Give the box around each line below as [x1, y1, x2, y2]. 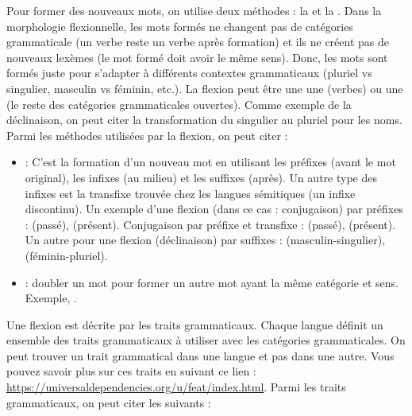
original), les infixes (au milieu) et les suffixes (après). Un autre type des [25, 169, 377, 185]
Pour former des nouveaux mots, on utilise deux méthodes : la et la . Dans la [6, 2, 382, 18]
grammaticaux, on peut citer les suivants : [6, 394, 211, 410]
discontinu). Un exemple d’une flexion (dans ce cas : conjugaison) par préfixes [25, 200, 403, 217]
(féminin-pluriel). [25, 247, 108, 263]
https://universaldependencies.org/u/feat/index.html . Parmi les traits [6, 379, 346, 395]
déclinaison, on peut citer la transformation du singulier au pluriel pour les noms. [6, 111, 402, 128]
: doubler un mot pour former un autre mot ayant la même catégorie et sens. [25, 274, 399, 290]
